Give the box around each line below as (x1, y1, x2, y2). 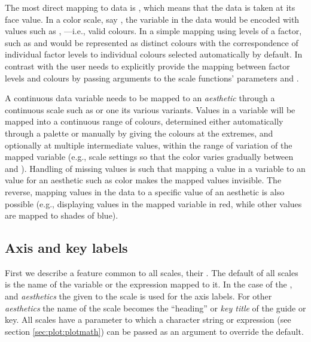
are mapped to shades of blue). (5, 209, 118, 222)
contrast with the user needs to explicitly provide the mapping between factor (5, 59, 290, 72)
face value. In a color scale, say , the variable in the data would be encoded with (5, 13, 300, 25)
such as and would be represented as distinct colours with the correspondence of (5, 36, 298, 49)
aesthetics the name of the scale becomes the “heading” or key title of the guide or (5, 301, 306, 314)
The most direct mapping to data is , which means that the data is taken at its (5, 1, 295, 13)
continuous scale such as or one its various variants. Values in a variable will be (5, 103, 295, 116)
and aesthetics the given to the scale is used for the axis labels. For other (5, 290, 272, 302)
